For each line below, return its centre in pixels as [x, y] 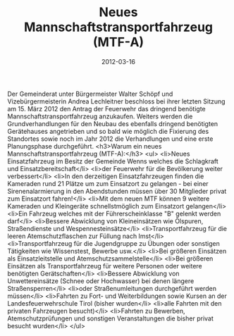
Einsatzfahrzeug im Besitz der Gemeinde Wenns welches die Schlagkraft [113, 161]
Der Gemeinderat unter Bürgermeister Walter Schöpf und [90, 94]
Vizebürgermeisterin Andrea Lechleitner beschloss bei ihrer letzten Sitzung [116, 101]
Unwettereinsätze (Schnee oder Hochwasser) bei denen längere [101, 281]
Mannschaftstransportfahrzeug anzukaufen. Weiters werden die [100, 116]
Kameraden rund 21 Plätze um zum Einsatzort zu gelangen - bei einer [108, 183]
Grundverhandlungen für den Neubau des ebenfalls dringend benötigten [113, 123]
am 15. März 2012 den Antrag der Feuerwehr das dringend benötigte [106, 108]
